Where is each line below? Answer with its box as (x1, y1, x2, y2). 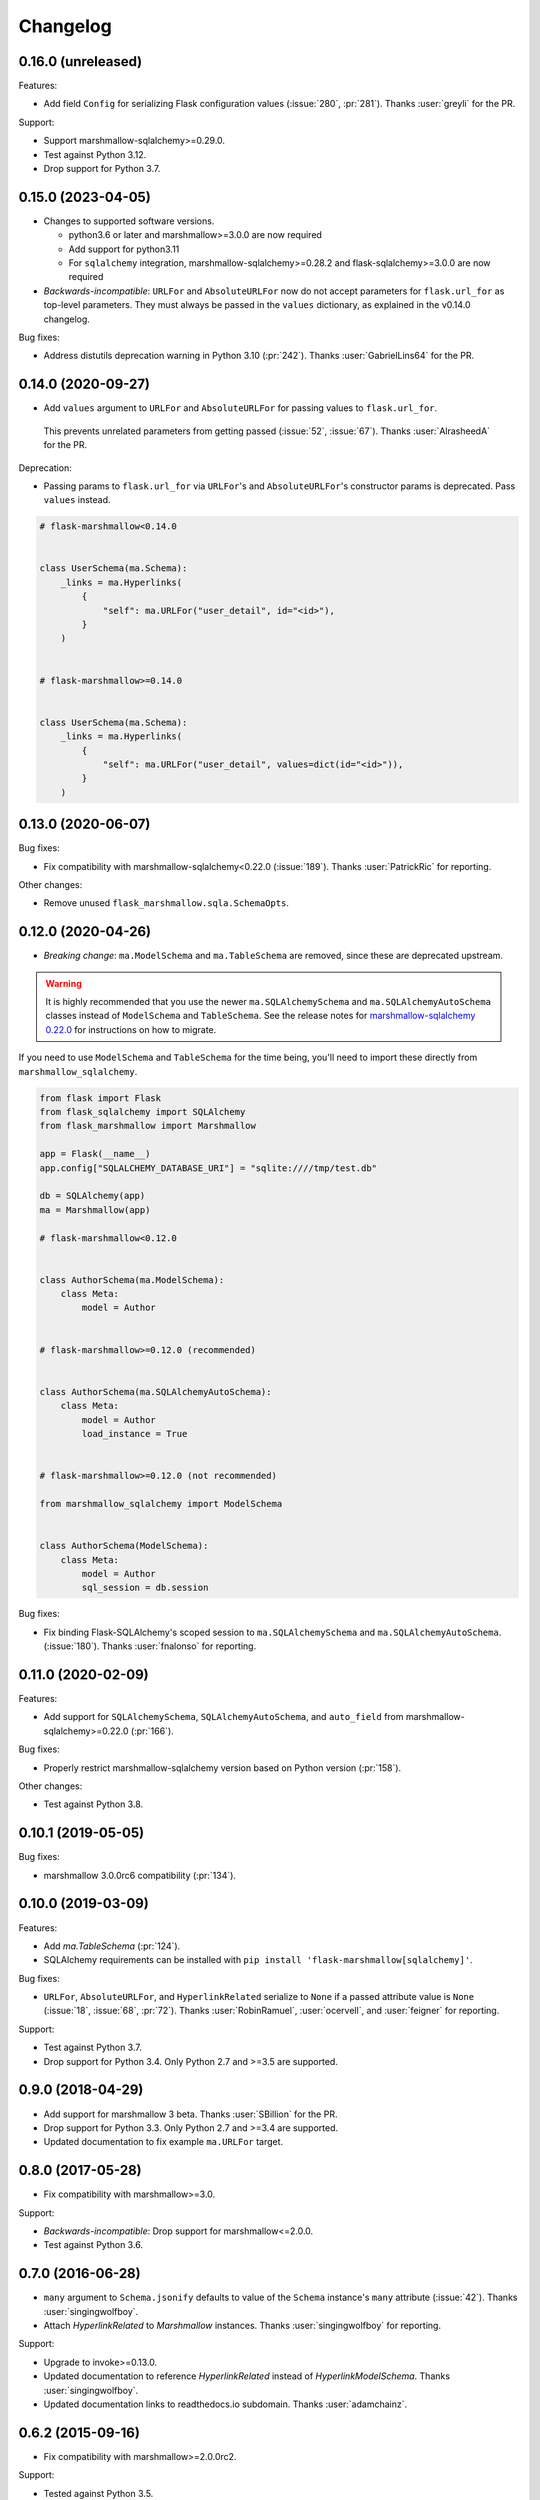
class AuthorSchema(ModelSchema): (39, 1540, 209, 1552)
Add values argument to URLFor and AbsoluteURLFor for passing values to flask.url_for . (43, 402, 438, 414)
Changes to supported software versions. (43, 215, 215, 227)
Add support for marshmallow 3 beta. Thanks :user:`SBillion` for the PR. (43, 2108, 338, 2120)
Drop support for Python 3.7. (43, 163, 161, 175)
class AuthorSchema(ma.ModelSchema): (39, 1274, 225, 1285)
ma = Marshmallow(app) (39, 1204, 151, 1215)
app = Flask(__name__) (39, 1148, 151, 1160)
